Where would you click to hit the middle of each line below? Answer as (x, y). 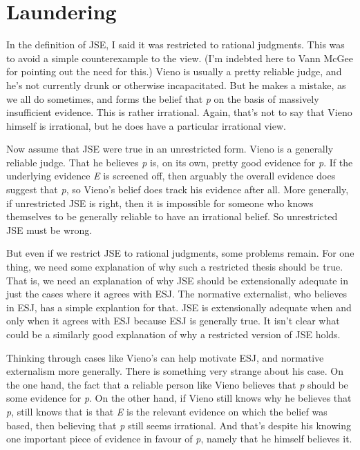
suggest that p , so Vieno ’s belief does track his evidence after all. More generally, (178, 189)
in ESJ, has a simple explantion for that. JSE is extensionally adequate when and (179, 307)
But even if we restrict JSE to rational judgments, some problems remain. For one (180, 253)
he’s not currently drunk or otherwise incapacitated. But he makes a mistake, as (176, 85)
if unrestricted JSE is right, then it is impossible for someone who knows (160, 203)
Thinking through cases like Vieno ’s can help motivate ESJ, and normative (165, 357)
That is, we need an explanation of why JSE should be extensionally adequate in (177, 280)
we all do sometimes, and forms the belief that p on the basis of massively (163, 98)
